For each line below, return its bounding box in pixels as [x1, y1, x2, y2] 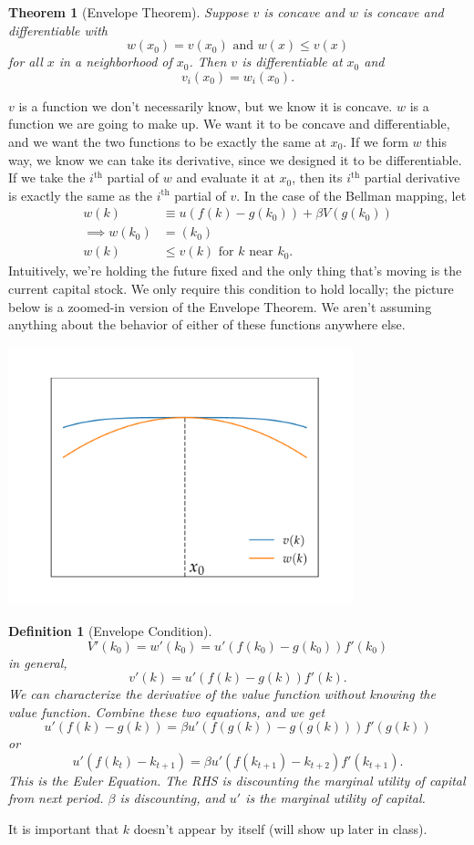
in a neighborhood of [58, 52, 172, 71]
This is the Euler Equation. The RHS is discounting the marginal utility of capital [8, 770, 466, 789]
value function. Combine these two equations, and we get [8, 702, 325, 721]
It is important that [8, 819, 119, 839]
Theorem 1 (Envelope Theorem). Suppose [8, 3, 249, 21]
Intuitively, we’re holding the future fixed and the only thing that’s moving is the [8, 261, 462, 280]
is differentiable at [242, 52, 343, 71]
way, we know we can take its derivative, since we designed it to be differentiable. [8, 150, 462, 169]
